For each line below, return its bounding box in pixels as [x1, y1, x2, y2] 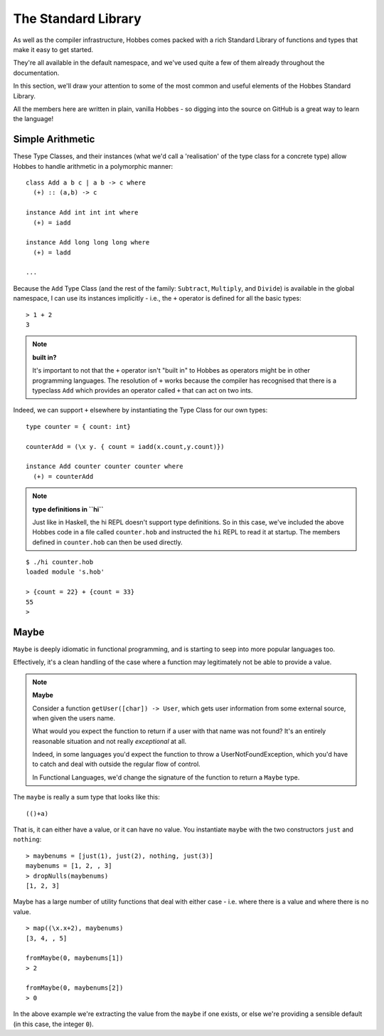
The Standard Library [13, 11, 142, 26]
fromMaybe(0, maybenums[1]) [26, 954, 124, 962]
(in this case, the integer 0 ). [13, 1020, 94, 1028]
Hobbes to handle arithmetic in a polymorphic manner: [13, 162, 174, 170]
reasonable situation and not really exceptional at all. [32, 737, 187, 745]
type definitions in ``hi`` [32, 504, 104, 513]
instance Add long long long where [26, 239, 150, 247]
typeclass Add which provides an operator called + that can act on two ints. [32, 386, 253, 395]
